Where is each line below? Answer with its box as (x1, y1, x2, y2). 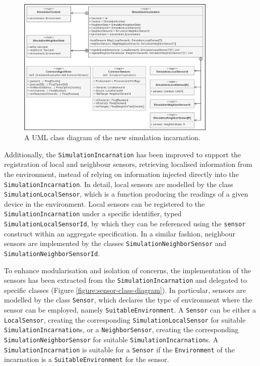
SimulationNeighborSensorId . (4, 248, 100, 258)
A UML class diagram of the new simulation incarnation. (24, 132, 201, 143)
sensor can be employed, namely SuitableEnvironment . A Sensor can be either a (4, 304, 256, 315)
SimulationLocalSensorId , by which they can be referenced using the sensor (4, 218, 246, 229)
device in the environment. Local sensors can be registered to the (4, 198, 205, 209)
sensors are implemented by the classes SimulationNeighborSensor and (4, 238, 227, 249)
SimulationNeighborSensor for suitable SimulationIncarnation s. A (4, 334, 219, 345)
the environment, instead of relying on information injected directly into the (4, 168, 239, 179)
